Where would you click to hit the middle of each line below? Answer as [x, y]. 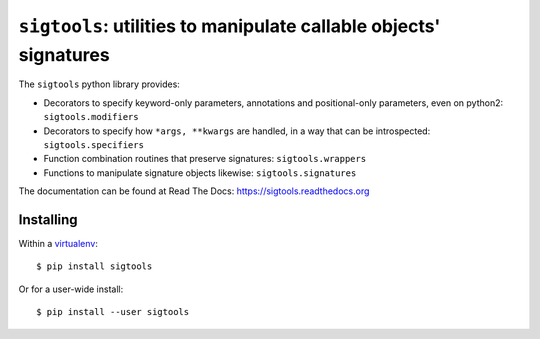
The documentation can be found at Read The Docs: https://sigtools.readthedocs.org [194, 191]
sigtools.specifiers [94, 144]
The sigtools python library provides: [99, 84]
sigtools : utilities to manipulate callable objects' [229, 26]
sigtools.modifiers [91, 117]
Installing [48, 219]
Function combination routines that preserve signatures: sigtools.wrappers [205, 159]
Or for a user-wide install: [71, 289]
